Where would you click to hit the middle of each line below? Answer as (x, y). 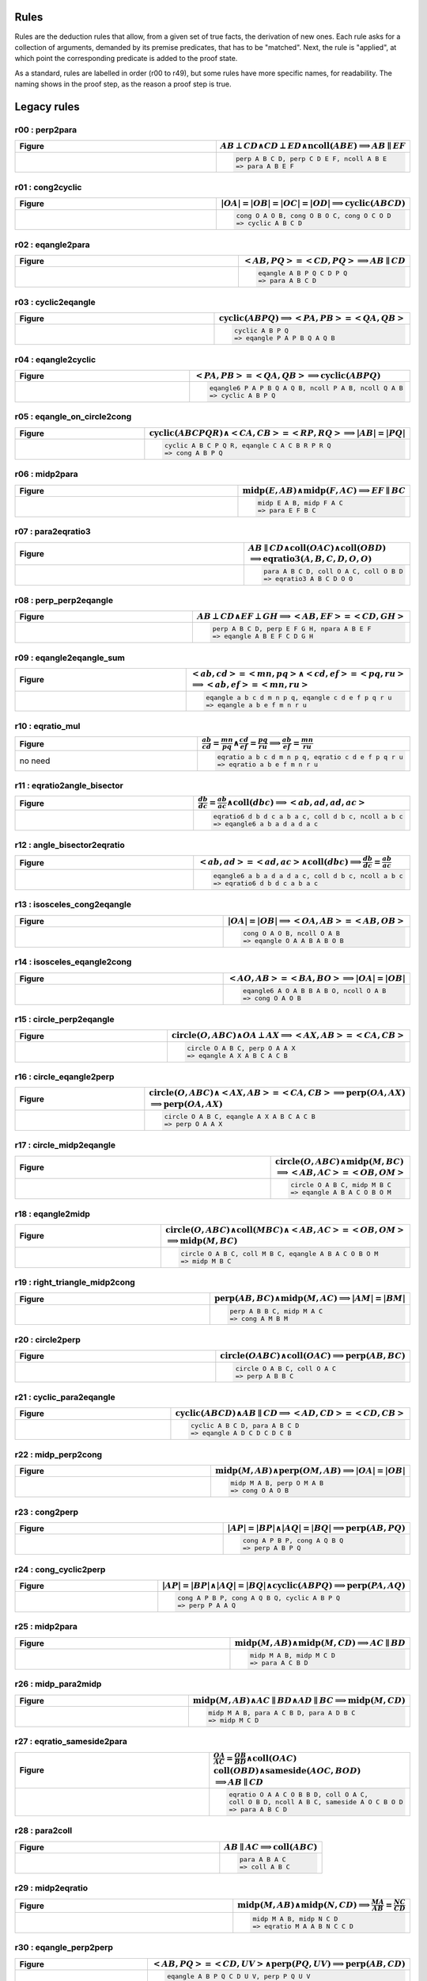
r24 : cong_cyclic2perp (60, 1569)
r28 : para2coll (43, 1830)
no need (35, 761)
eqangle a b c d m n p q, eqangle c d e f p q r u (299, 697)
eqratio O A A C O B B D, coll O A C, (299, 1794)
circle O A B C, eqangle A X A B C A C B (240, 1117)
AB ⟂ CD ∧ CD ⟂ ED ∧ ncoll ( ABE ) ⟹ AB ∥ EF (313, 146)
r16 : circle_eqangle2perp (64, 1076)
